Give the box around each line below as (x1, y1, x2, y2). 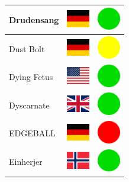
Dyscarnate (9, 98, 50, 111)
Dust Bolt (9, 42, 45, 55)
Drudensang (9, 13, 59, 25)
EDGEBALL (9, 127, 56, 139)
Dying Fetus (9, 71, 53, 83)
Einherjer (9, 155, 43, 168)
